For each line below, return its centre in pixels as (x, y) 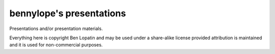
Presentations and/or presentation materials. (56, 29)
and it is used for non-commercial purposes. (56, 45)
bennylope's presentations (68, 13)
